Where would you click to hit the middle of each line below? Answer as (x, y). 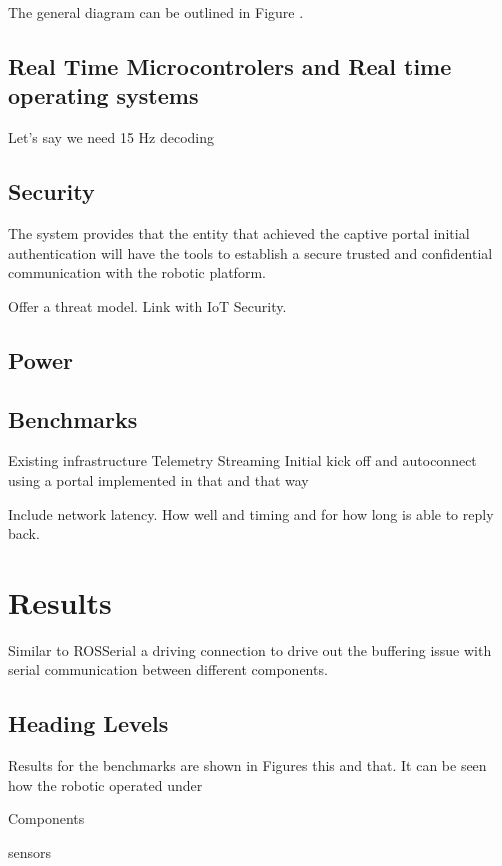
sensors (30, 852)
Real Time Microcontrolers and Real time (230, 65)
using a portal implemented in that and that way (158, 479)
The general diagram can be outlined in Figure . (156, 12)
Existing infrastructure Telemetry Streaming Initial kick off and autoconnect (242, 460)
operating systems (103, 95)
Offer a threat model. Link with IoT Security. (147, 305)
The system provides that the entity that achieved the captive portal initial (239, 232)
